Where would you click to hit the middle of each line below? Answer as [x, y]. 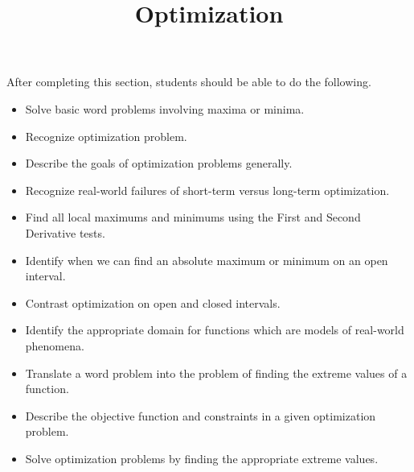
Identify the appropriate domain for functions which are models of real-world [215, 330]
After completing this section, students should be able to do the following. [189, 82]
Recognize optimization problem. [106, 136]
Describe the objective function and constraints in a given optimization [201, 415]
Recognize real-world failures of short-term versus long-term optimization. [207, 190]
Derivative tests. [65, 232]
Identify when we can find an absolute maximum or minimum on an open [207, 260]
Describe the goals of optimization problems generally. [159, 163]
